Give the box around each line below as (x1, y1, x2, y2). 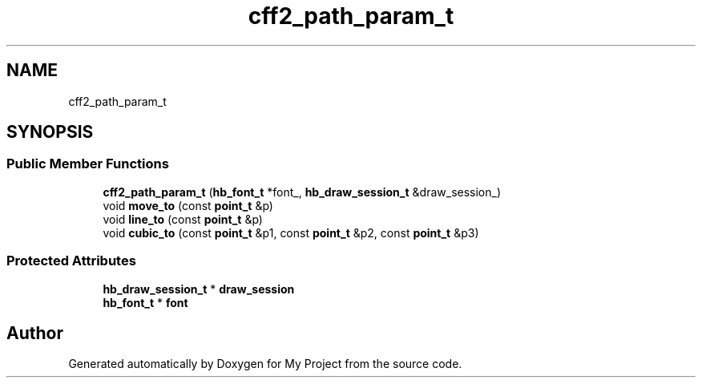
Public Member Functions (6, 156, 169, 172)
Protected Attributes (6, 253, 136, 269)
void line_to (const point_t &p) (103, 212, 263, 226)
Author (6, 322, 63, 343)
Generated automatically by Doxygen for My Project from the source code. (68, 357, 462, 371)
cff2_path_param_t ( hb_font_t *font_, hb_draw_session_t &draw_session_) (103, 184, 502, 199)
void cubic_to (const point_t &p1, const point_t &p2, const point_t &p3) (103, 225, 479, 240)
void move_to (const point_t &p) (103, 198, 273, 212)
